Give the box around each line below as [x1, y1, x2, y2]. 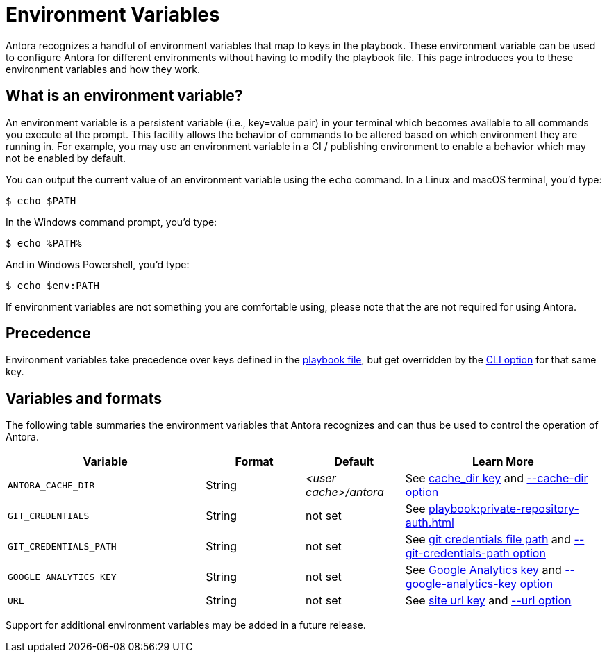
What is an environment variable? [6, 87, 243, 105]
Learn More [472, 454, 534, 469]
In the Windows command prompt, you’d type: [6, 215, 217, 228]
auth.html [405, 516, 454, 530]
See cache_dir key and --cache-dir [405, 471, 588, 486]
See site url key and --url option [405, 593, 572, 608]
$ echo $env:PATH [6, 279, 99, 291]
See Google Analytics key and [405, 563, 562, 577]
